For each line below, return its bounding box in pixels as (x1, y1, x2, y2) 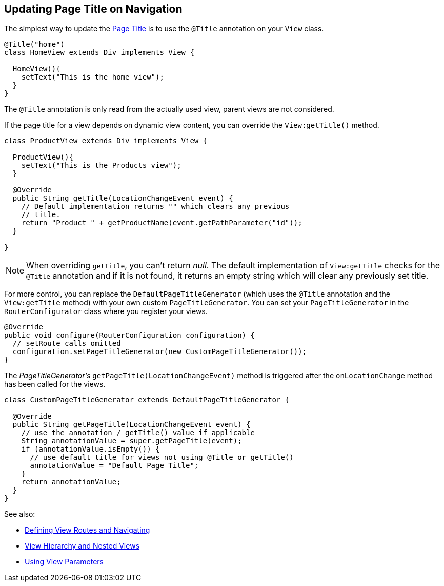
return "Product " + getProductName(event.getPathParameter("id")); (21, 219, 302, 227)
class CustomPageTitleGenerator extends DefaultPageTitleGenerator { (4, 396, 290, 404)
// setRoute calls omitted (12, 339, 121, 348)
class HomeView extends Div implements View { (4, 48, 194, 57)
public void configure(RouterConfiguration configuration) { (4, 331, 255, 340)
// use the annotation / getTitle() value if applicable (21, 428, 255, 437)
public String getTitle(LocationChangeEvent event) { (12, 194, 233, 203)
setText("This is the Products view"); (21, 161, 181, 170)
